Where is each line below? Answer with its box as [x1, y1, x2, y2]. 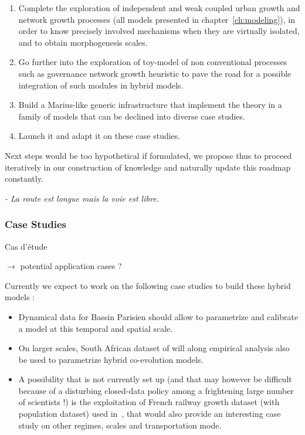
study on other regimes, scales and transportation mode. [18, 419, 222, 431]
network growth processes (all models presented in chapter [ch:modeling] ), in [18, 13, 295, 25]
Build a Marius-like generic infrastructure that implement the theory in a [18, 98, 282, 111]
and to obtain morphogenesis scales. [18, 36, 148, 48]
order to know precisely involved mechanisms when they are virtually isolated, [18, 25, 300, 37]
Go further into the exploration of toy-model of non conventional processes [18, 56, 287, 68]
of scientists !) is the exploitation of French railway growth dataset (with [18, 396, 280, 408]
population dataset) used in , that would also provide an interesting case [18, 407, 281, 420]
